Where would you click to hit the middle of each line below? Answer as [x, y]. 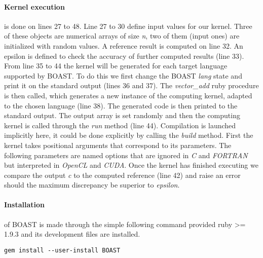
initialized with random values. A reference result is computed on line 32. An [124, 45]
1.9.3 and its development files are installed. [72, 234]
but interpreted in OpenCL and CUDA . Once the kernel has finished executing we [131, 165]
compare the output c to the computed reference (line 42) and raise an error [122, 175]
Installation [24, 205]
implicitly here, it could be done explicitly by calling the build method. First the [129, 135]
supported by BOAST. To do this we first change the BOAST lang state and [123, 75]
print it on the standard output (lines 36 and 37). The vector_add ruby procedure [131, 85]
